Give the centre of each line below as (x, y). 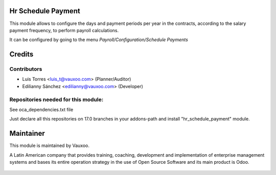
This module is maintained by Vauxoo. (49, 145)
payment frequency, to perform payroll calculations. (64, 30)
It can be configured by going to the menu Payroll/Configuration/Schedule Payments (99, 40)
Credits (21, 54)
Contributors (26, 69)
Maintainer (27, 134)
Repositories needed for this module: (56, 99)
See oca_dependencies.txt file (41, 109)
